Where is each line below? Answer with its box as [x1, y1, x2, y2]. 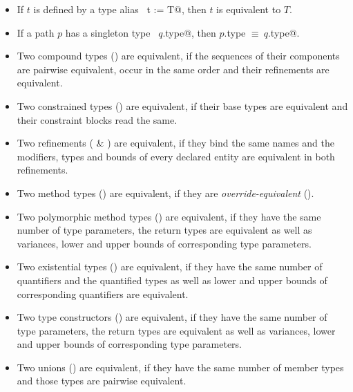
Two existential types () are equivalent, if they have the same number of [17, 259, 323, 274]
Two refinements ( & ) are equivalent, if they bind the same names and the [17, 136, 334, 150]
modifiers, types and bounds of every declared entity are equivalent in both [17, 149, 335, 163]
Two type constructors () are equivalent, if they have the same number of [17, 310, 327, 324]
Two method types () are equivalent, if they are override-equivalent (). [17, 185, 314, 200]
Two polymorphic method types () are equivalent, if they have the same [17, 209, 321, 223]
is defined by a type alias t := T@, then [33, 2, 207, 16]
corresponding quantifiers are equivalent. [17, 286, 189, 301]
